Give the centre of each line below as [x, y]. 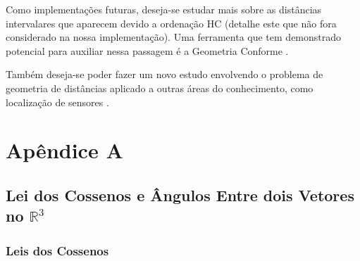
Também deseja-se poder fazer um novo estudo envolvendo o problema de [165, 74]
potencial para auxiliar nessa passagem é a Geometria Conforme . [147, 50]
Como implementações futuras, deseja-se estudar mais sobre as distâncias [164, 9]
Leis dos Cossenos [57, 250]
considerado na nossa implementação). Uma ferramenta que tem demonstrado [174, 37]
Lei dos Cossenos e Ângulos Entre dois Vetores [180, 195]
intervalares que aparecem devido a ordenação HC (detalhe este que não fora [171, 23]
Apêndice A [64, 150]
